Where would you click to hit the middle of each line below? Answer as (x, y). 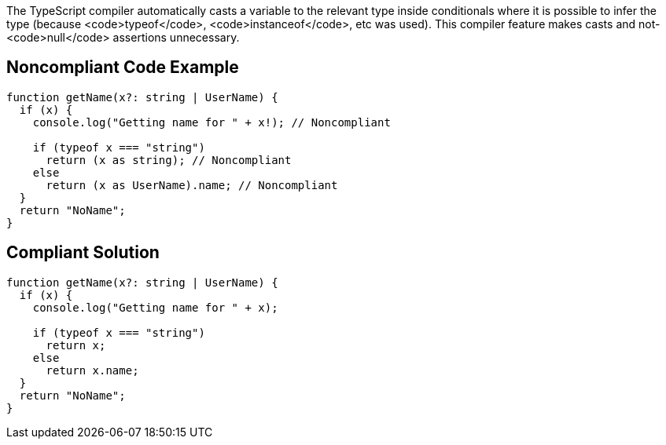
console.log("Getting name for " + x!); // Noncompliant (212, 122)
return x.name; (92, 370)
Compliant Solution (83, 253)
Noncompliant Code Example (123, 67)
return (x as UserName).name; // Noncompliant (192, 185)
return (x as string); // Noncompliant (169, 160)
